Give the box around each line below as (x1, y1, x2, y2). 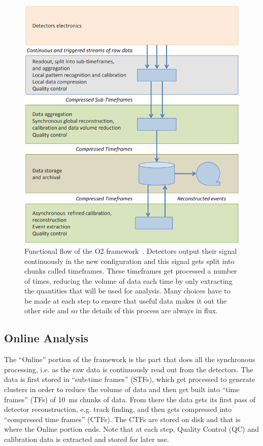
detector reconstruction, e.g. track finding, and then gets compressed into (4, 404, 232, 414)
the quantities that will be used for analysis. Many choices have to (24, 285, 231, 296)
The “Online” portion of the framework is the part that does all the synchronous (4, 354, 255, 365)
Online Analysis (4, 330, 89, 346)
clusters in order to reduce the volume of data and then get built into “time (4, 384, 240, 395)
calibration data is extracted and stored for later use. (4, 434, 169, 444)
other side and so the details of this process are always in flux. (24, 305, 218, 316)
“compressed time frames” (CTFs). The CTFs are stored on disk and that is (4, 413, 241, 424)
